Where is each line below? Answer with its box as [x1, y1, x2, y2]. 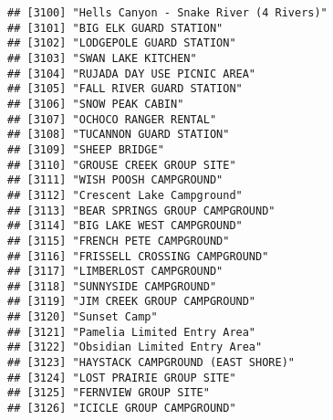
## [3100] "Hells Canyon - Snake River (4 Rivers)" [7, 6, 328, 19]
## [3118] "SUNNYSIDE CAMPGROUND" [7, 279, 217, 293]
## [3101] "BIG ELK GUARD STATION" [7, 21, 224, 35]
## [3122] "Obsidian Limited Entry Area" [7, 341, 263, 354]
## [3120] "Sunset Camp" [7, 310, 158, 324]
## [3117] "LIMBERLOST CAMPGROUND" [7, 265, 224, 278]
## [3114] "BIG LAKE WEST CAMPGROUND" [7, 219, 243, 233]
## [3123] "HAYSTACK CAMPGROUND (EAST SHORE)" [7, 356, 295, 370]
